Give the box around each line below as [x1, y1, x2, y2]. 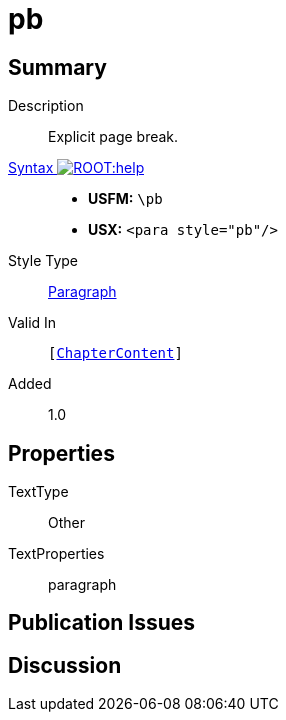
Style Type [8, 252, 79, 270]
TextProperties [8, 545, 105, 563]
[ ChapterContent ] [48, 345, 183, 362]
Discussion [8, 652, 122, 678]
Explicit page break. [48, 128, 179, 146]
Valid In [8, 314, 57, 332]
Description [8, 97, 84, 115]
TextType [8, 483, 69, 501]
